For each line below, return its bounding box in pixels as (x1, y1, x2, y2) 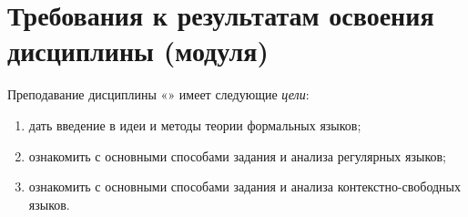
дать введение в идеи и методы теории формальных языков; (28, 115, 361, 134)
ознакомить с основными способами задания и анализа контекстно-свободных (28, 177, 462, 196)
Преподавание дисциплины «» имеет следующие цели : (7, 85, 310, 104)
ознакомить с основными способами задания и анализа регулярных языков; (28, 146, 446, 165)
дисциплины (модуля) (7, 32, 269, 69)
